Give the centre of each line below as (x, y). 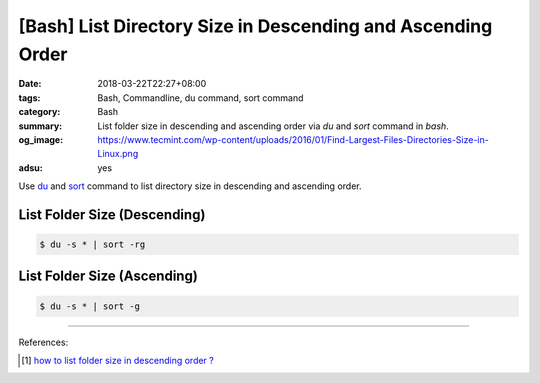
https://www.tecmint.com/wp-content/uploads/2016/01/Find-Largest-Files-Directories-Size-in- (293, 139)
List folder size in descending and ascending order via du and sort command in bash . (273, 126)
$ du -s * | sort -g (89, 306)
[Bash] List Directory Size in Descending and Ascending (255, 26)
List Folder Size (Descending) (112, 214)
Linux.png (118, 154)
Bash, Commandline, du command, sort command (200, 97)
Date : (30, 84)
